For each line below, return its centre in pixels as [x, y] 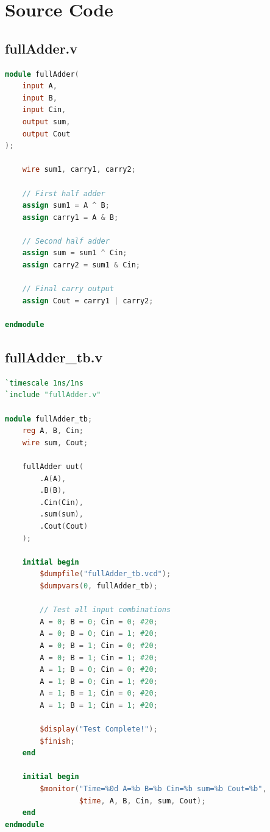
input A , [40, 86]
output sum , [46, 122]
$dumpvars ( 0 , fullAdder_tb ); [99, 586]
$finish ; [57, 741]
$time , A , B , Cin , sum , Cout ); [142, 801]
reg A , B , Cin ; [53, 431]
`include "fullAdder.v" [53, 395]
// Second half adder [66, 241]
